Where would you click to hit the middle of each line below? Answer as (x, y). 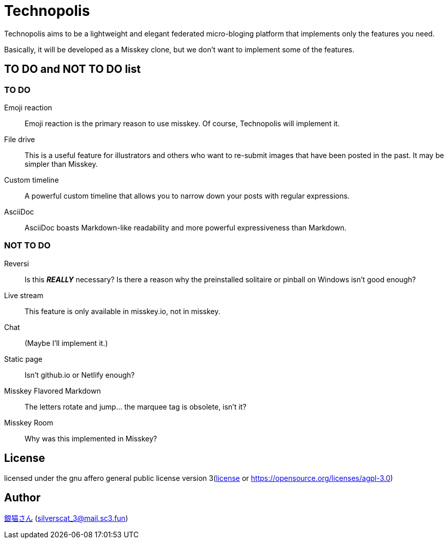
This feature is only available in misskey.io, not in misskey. (123, 311)
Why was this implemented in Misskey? (91, 438)
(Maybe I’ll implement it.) (66, 343)
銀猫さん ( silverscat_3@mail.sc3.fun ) (66, 518)
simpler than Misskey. (61, 164)
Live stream (24, 295)
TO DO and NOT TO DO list (73, 69)
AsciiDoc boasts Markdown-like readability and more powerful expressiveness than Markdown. (186, 227)
